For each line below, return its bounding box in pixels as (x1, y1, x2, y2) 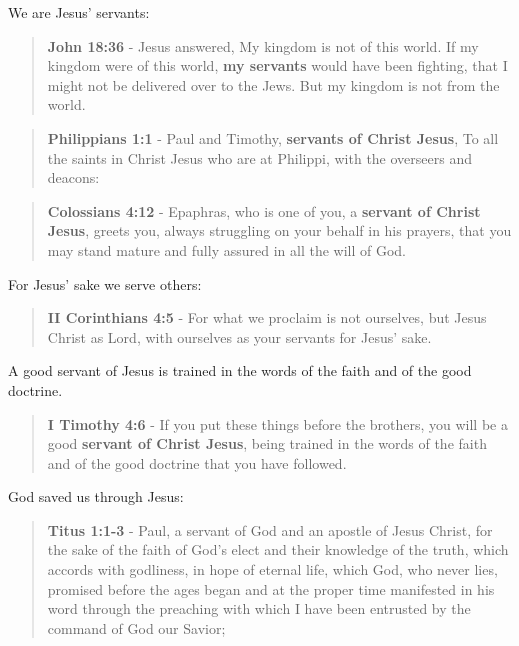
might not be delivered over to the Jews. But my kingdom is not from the (47, 74, 500, 95)
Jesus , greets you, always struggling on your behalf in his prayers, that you (47, 220, 512, 241)
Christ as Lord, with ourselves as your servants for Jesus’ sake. (47, 326, 432, 347)
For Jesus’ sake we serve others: (8, 273, 202, 294)
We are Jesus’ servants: (8, 2, 150, 22)
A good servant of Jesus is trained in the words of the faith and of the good (8, 360, 472, 381)
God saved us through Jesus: (8, 486, 184, 507)
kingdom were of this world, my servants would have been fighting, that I (47, 55, 508, 76)
